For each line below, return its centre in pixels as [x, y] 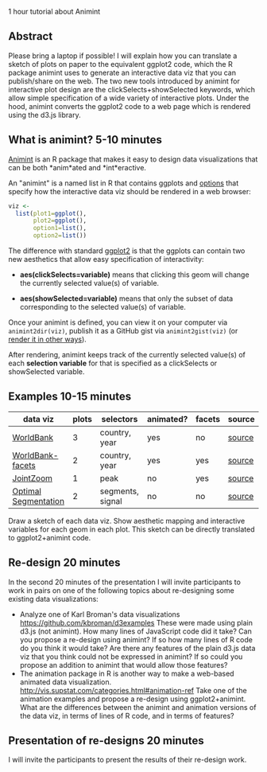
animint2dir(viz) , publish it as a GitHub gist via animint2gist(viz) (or [123, 331]
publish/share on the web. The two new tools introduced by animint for [124, 81]
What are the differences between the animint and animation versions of [138, 707]
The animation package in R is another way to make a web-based [127, 673]
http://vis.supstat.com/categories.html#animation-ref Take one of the [133, 690]
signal [111, 501]
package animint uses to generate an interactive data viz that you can [122, 72]
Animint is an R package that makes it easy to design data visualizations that [133, 159]
